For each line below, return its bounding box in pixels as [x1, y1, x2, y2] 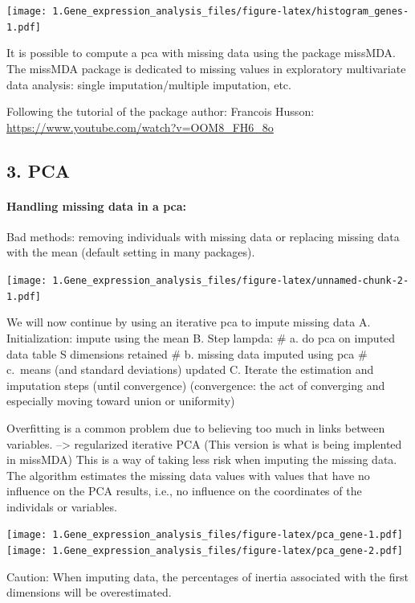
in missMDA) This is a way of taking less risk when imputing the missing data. [6, 451, 397, 468]
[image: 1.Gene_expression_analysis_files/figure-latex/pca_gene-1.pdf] [6, 529, 403, 541]
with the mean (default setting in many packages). [6, 244, 255, 260]
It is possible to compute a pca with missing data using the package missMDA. [6, 44, 396, 61]
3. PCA [6, 158, 71, 183]
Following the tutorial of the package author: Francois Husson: [6, 103, 315, 120]
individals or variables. [6, 498, 117, 515]
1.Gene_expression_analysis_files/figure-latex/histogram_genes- [52, 6, 409, 17]
